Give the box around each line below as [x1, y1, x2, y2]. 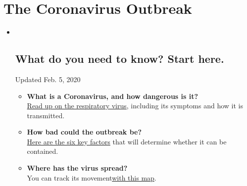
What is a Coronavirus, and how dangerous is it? [27, 91, 198, 101]
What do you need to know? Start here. [15, 51, 224, 66]
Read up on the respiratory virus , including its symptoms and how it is [27, 100, 243, 111]
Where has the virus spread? [27, 163, 128, 173]
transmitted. [27, 110, 65, 120]
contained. [27, 146, 58, 156]
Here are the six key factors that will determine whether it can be [27, 136, 227, 146]
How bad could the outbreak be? [27, 127, 142, 137]
